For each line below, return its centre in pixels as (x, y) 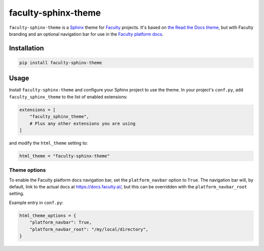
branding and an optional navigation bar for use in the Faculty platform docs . (86, 34)
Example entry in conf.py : (36, 203)
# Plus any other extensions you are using (82, 123)
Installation (26, 48)
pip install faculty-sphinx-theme (61, 63)
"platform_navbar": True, (61, 222)
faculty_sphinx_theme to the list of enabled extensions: (68, 97)
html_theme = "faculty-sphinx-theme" (65, 156)
